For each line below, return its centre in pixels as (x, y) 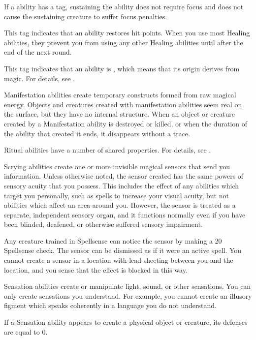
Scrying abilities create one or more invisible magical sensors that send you (117, 166)
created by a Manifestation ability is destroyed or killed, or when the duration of (126, 123)
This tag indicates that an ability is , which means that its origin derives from (122, 68)
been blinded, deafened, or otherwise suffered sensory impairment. (103, 224)
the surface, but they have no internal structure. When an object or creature (120, 114)
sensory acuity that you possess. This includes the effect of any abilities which (122, 185)
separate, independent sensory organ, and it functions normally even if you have (125, 214)
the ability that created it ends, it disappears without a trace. (97, 133)
